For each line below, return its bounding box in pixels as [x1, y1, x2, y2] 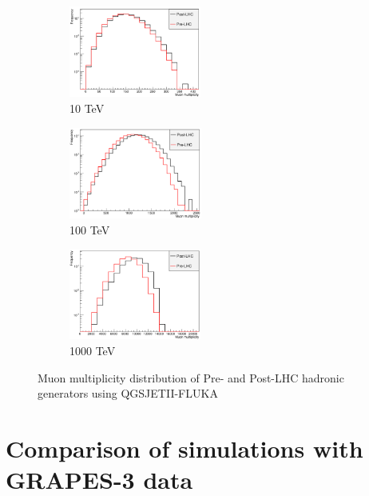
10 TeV [69, 99, 105, 116]
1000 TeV [69, 342, 116, 359]
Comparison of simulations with [6, 432, 363, 465]
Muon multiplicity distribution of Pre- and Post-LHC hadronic [38, 369, 344, 386]
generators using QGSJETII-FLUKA [38, 385, 218, 402]
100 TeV [69, 221, 110, 238]
